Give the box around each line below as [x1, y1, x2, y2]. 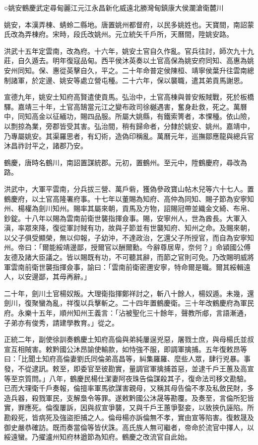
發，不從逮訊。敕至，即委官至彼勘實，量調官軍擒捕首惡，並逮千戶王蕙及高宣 [4, 363, 254, 373]
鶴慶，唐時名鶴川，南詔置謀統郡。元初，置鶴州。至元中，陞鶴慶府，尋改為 [4, 157, 247, 167]
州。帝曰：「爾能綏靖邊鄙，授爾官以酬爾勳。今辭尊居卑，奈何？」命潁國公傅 [4, 242, 251, 252]
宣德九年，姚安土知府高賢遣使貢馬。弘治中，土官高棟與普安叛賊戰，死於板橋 [4, 92, 254, 102]
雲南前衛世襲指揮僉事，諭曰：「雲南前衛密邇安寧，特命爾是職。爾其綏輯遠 [10, 261, 251, 272]
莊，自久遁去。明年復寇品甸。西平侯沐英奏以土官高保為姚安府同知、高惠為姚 [4, 55, 254, 66]
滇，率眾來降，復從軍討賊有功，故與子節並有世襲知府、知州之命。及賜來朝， [4, 222, 254, 233]
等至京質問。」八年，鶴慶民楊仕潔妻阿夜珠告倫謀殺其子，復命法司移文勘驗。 [4, 373, 251, 383]
